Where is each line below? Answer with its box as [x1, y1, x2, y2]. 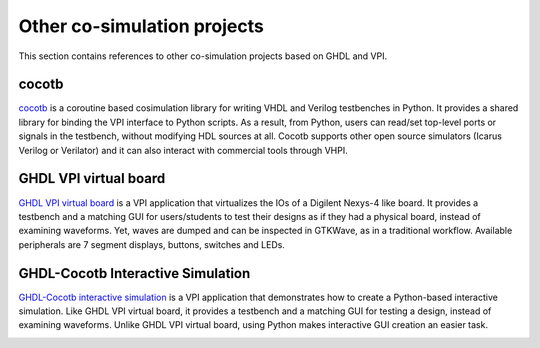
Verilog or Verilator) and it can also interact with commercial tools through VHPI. [18, 144, 349, 156]
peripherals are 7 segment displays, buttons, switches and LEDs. [18, 238, 285, 250]
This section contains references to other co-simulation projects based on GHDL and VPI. [18, 50, 388, 62]
